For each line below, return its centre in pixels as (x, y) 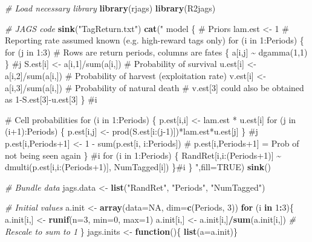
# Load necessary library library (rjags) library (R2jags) (110, 8)
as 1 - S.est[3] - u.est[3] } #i (51, 99)
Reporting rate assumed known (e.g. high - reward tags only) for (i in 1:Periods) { (154, 40)
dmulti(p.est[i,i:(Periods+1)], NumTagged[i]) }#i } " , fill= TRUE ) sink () (138, 167)
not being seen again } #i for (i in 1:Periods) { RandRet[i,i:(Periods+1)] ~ (143, 155)
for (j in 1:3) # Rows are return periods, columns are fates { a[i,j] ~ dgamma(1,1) (156, 52)
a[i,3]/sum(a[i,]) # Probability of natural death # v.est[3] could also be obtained (154, 87)
